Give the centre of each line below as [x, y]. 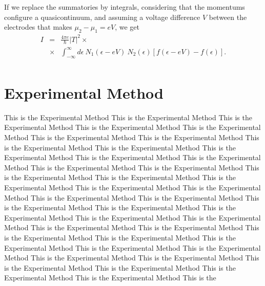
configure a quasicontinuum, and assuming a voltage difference [102, 17]
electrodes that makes [38, 27]
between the [228, 17]
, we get [127, 27]
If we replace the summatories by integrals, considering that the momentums [125, 7]
